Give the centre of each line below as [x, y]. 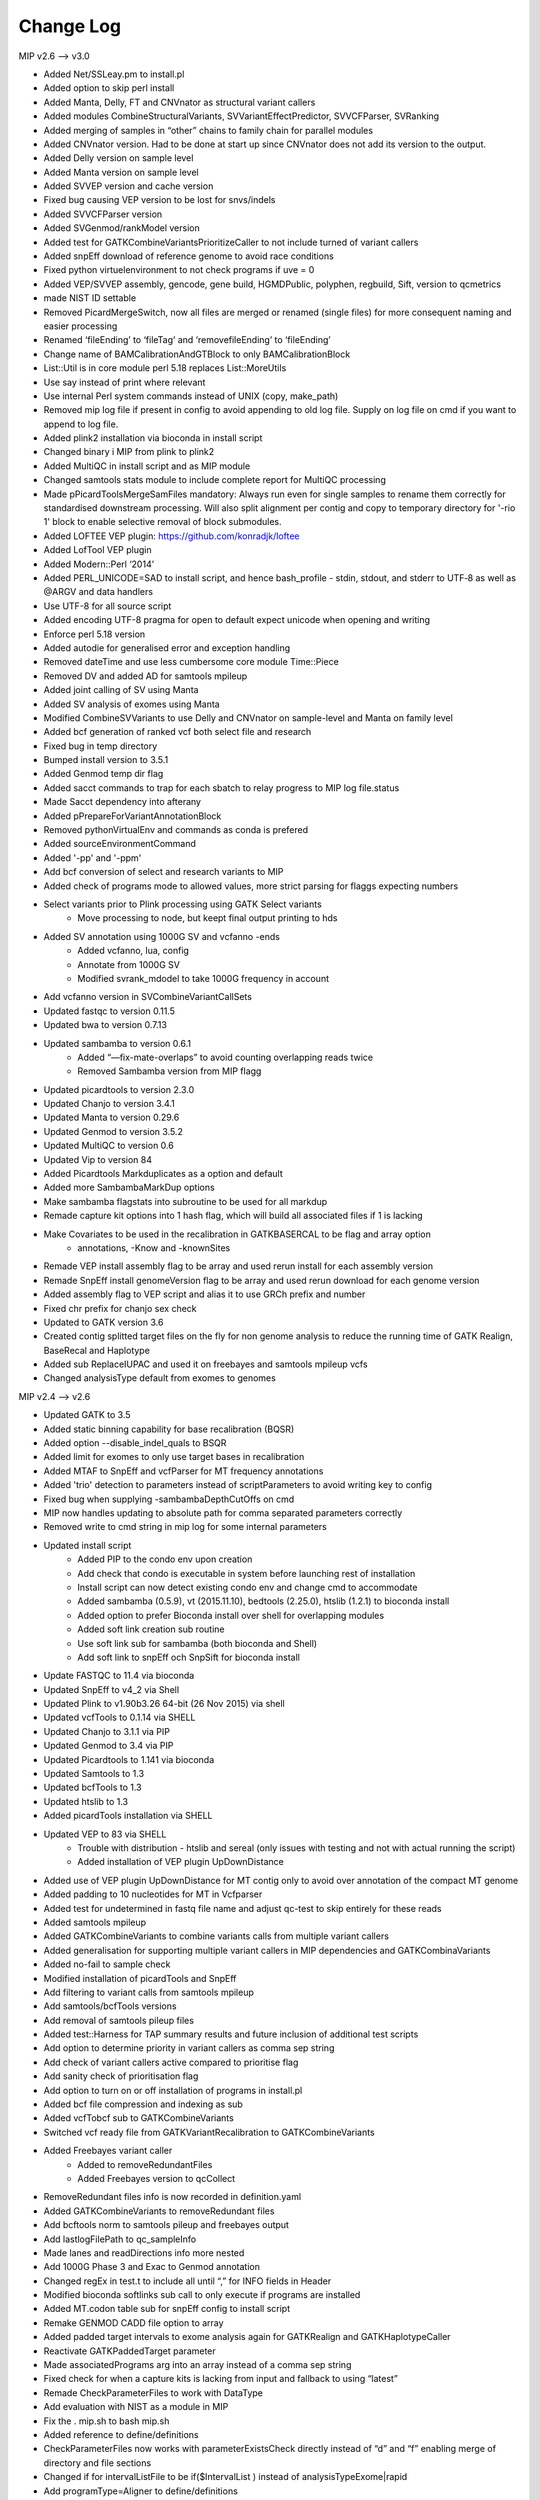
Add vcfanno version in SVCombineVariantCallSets [147, 997]
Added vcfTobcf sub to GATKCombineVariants [138, 2118]
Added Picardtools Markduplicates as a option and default [163, 1174]
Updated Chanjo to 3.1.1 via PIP [106, 1731]
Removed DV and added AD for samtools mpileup [145, 676]
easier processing [80, 326]
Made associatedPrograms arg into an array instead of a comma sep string [197, 2365]
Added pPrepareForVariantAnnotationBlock [132, 816]
